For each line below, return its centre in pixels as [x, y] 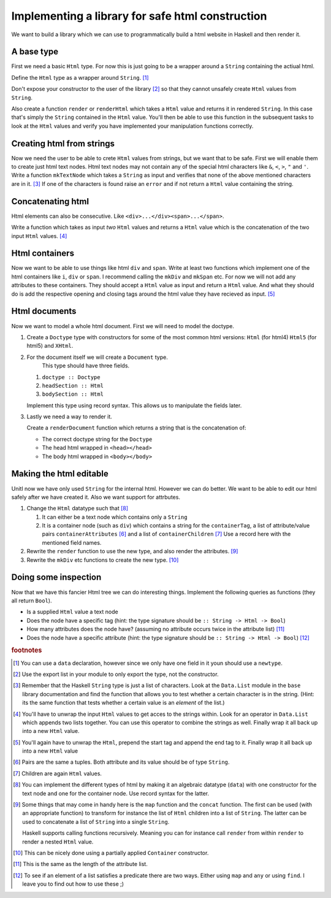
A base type [35, 52]
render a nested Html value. [58, 842]
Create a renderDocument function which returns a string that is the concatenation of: [136, 428]
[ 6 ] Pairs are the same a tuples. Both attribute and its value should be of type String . [121, 762]
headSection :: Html [73, 386]
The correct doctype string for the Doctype [97, 439]
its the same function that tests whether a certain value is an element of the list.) [124, 703]
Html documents [44, 311]
